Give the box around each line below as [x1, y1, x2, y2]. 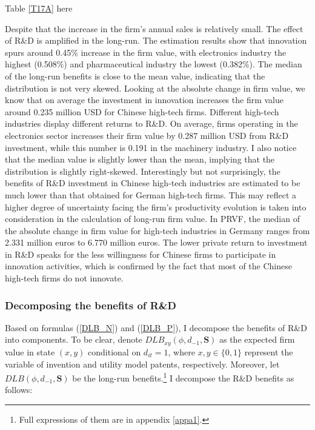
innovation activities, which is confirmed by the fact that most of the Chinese [5, 260, 292, 272]
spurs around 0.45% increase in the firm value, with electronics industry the [5, 45, 287, 58]
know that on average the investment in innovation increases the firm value [5, 93, 283, 106]
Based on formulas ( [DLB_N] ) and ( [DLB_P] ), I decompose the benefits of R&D [5, 321, 307, 334]
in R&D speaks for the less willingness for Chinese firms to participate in [5, 247, 276, 260]
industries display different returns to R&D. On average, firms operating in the [5, 117, 298, 130]
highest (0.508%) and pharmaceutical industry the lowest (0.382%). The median [5, 58, 302, 70]
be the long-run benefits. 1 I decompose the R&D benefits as [72, 370, 294, 384]
